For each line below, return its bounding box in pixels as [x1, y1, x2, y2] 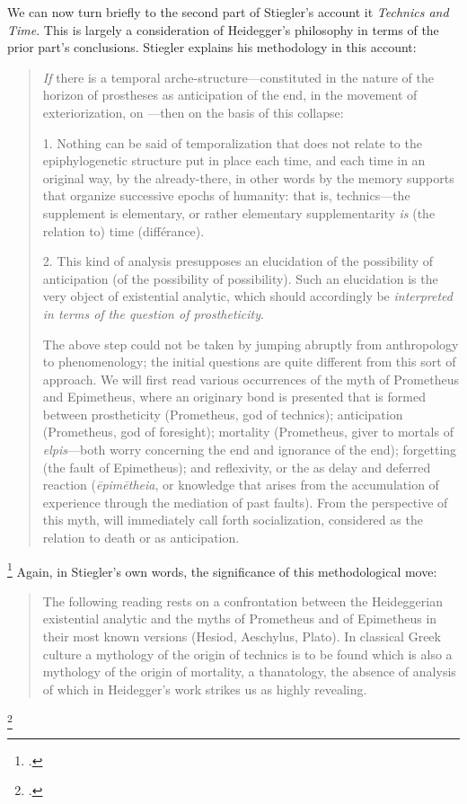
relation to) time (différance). [42, 221, 205, 240]
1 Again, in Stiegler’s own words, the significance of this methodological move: [7, 559, 437, 580]
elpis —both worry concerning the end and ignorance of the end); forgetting [42, 440, 457, 459]
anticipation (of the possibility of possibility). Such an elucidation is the [42, 269, 438, 287]
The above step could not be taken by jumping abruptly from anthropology [42, 334, 459, 353]
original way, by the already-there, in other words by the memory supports [42, 168, 454, 187]
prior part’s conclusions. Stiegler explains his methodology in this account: [7, 38, 417, 57]
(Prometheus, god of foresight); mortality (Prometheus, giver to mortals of [42, 422, 454, 441]
